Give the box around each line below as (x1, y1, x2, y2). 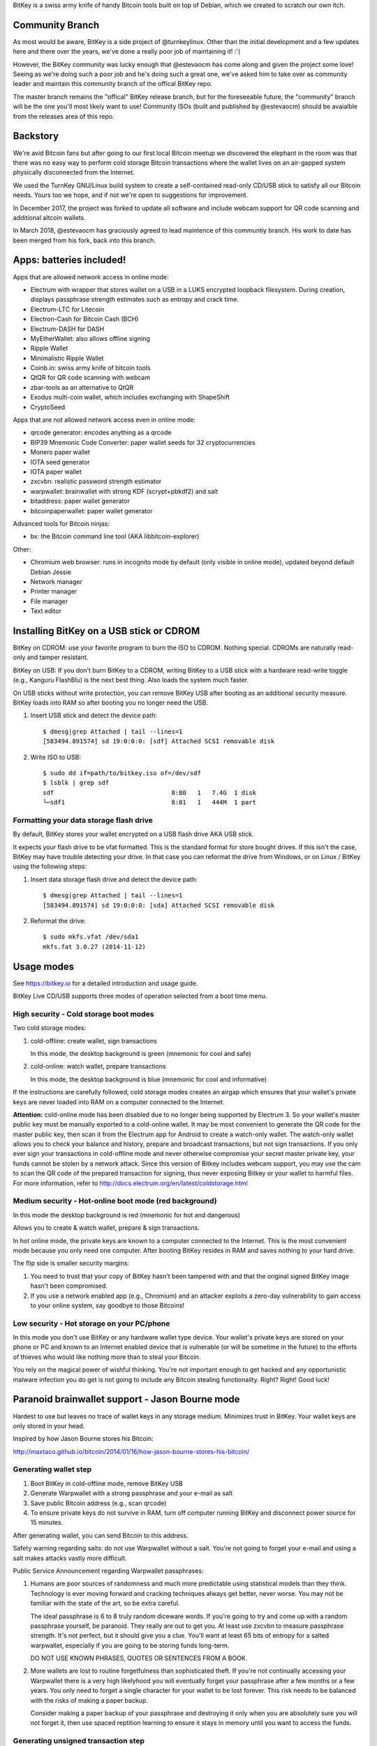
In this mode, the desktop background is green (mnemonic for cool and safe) (30, 1049, 251, 1057)
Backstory (13, 130, 59, 142)
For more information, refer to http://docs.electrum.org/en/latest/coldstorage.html (13, 1179, 248, 1187)
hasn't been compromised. (30, 1282, 108, 1290)
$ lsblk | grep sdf (43, 779, 110, 787)
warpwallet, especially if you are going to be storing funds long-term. (30, 1641, 230, 1650)
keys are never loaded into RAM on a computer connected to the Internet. (13, 1097, 225, 1106)
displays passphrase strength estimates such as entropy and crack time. (30, 295, 239, 304)
